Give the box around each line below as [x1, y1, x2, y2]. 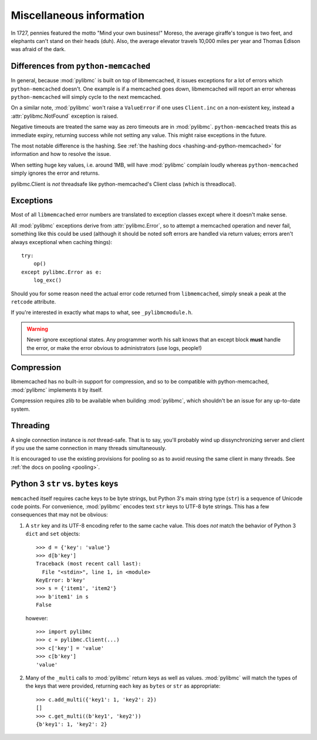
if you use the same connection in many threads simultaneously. [11, 444, 167, 451]
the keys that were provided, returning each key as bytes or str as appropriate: [25, 682, 221, 689]
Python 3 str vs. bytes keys [11, 479, 119, 489]
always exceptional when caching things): [11, 238, 113, 245]
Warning [26, 325, 48, 332]
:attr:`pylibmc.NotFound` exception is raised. [11, 112, 119, 119]
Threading [11, 421, 50, 431]
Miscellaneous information [11, 9, 145, 22]
